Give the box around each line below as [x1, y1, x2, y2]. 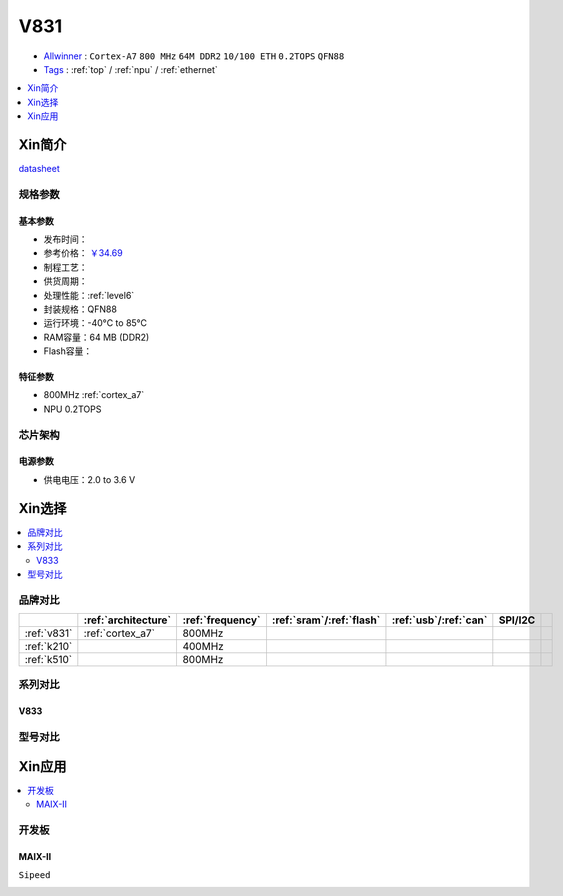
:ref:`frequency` [182, 613, 261, 627]
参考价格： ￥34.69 [43, 247, 124, 259]
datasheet [18, 163, 60, 175]
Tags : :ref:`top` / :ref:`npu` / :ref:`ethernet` [43, 63, 219, 75]
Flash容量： [43, 345, 93, 357]
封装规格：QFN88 [43, 303, 117, 315]
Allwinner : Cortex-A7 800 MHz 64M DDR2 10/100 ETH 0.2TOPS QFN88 [43, 50, 345, 62]
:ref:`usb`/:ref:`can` [391, 613, 488, 627]
